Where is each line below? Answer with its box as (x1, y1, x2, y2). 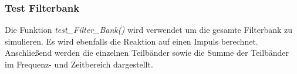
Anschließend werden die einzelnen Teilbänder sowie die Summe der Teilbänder (5, 46, 289, 59)
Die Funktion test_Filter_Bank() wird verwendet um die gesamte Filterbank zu (5, 23, 293, 36)
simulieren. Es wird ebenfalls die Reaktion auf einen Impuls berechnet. (5, 35, 258, 47)
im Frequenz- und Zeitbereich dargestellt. (5, 58, 153, 70)
